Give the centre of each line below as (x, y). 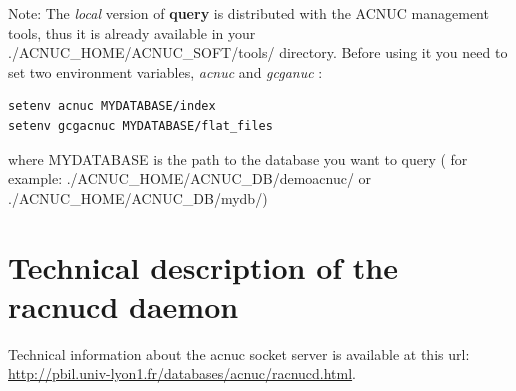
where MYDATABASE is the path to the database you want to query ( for (238, 158)
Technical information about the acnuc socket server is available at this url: (239, 353)
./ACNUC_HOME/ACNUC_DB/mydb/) (138, 197)
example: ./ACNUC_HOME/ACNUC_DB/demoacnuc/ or (190, 178)
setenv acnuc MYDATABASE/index (112, 106)
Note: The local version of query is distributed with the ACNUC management (248, 13)
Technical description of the (203, 266)
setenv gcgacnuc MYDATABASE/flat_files (140, 125)
